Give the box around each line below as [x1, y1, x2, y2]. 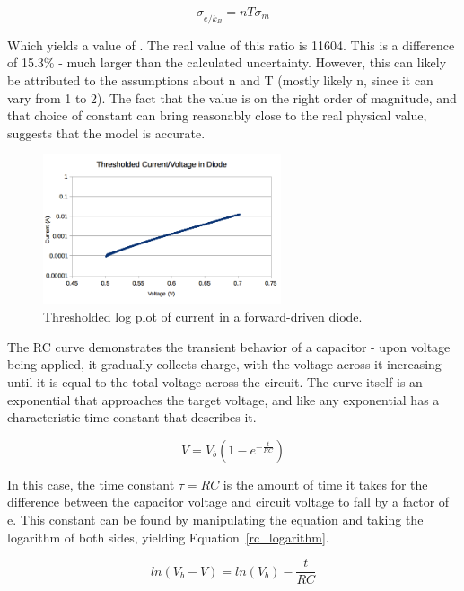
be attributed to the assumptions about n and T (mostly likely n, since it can [7, 70, 433, 89]
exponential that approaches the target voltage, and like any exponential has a [7, 390, 440, 409]
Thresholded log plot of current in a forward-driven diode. [43, 307, 363, 326]
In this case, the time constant [7, 474, 175, 493]
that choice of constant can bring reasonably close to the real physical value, [7, 106, 427, 125]
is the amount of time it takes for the [223, 474, 428, 493]
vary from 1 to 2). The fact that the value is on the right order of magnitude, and [7, 88, 457, 107]
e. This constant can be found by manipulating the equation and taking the [7, 510, 424, 529]
